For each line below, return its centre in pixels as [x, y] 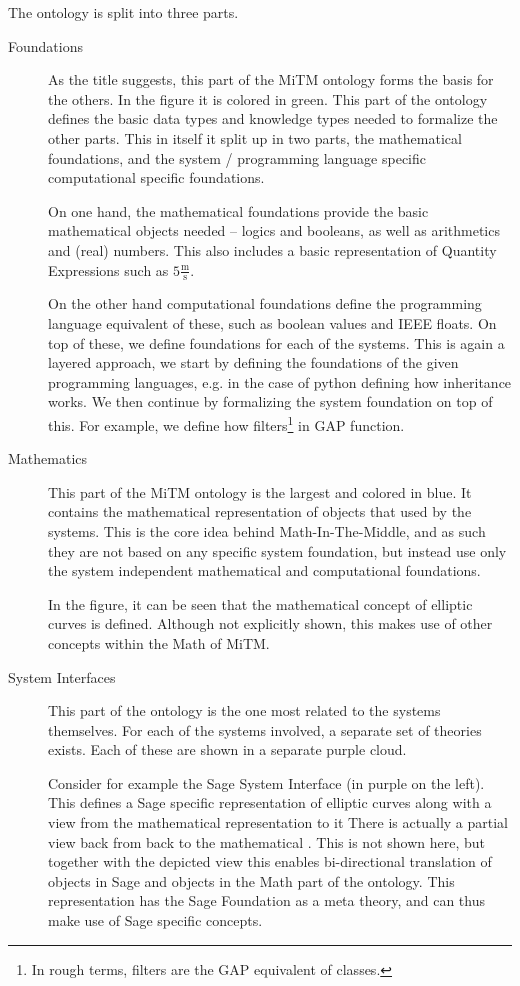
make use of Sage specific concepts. [155, 920]
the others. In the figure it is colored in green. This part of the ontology [268, 98]
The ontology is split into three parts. [123, 12]
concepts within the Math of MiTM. [159, 642]
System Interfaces [62, 676]
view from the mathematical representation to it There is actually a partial [278, 822]
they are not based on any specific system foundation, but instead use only [277, 550]
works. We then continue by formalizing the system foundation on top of [270, 401]
